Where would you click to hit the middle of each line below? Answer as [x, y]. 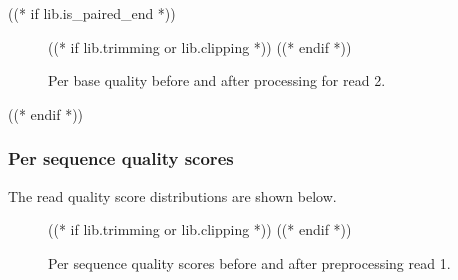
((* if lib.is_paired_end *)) [92, 13]
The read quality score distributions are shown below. [172, 195]
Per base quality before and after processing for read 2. [217, 80]
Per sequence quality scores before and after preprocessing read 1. [249, 262]
